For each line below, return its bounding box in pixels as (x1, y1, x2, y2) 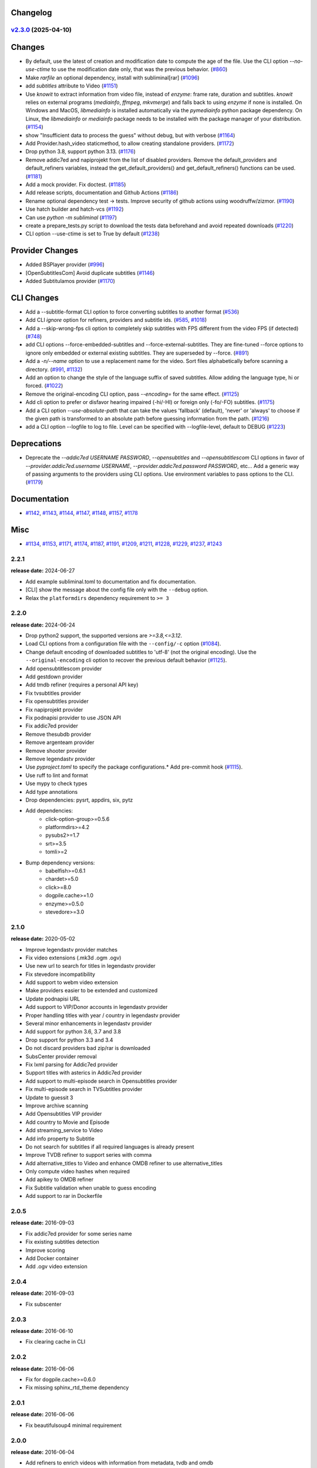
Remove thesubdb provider (25, 730, 92, 738)
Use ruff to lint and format (25, 772, 88, 779)
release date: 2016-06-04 (11, 1448, 75, 1456)
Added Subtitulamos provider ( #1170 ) (25, 277, 116, 284)
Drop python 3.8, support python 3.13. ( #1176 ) (25, 148, 136, 155)
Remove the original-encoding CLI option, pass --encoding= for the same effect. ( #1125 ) (25, 390, 240, 398)
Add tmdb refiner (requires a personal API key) (25, 681, 139, 688)
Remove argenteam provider (25, 739, 95, 746)
